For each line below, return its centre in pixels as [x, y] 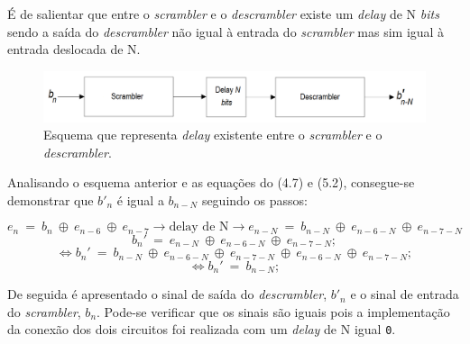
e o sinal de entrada [405, 294]
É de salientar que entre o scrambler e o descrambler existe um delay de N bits [223, 14]
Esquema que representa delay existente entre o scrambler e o [213, 135]
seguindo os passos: [254, 199]
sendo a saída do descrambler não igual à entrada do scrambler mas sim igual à [226, 31]
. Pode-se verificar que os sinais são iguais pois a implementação [273, 311]
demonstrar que [51, 199]
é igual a [140, 199]
